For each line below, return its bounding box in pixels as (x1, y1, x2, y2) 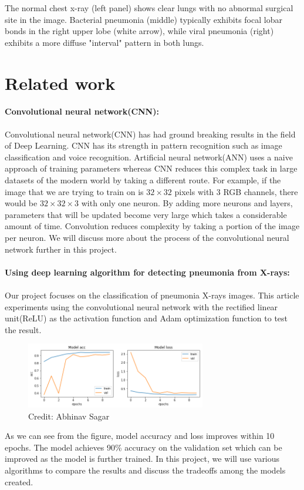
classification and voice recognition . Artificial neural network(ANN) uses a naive (5, 150, 293, 163)
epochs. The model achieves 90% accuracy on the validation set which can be (5, 441, 282, 453)
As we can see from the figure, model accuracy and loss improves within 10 (5, 429, 275, 442)
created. (5, 475, 33, 488)
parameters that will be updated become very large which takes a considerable (5, 208, 287, 220)
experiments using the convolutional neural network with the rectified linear (5, 300, 278, 313)
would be (5, 197, 38, 209)
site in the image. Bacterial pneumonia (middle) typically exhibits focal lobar (5, 13, 282, 25)
